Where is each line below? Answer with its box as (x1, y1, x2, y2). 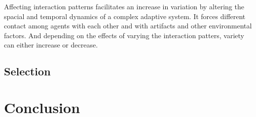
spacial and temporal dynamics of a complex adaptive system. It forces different (4, 11, 246, 21)
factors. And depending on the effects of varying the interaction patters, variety (4, 30, 244, 40)
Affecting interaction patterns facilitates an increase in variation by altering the (4, 1, 244, 11)
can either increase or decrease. (4, 40, 98, 50)
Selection (4, 64, 51, 79)
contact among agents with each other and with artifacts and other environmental (4, 21, 252, 31)
